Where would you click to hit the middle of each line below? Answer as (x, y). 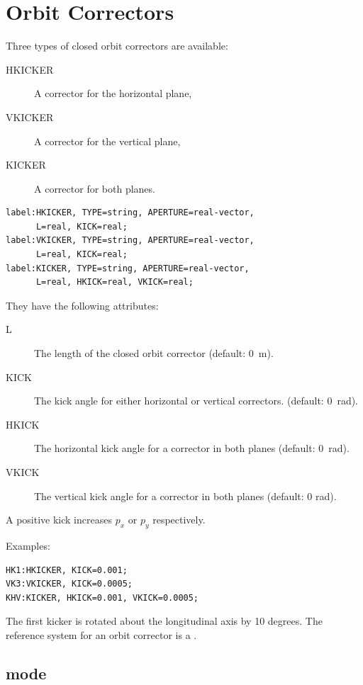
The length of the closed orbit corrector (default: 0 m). (154, 353)
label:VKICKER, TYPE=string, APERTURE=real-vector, (130, 240)
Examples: (28, 545)
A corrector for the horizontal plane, (113, 93)
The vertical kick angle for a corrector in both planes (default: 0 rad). (185, 496)
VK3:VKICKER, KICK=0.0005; (69, 584)
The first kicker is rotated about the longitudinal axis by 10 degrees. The (164, 621)
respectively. (179, 520)
